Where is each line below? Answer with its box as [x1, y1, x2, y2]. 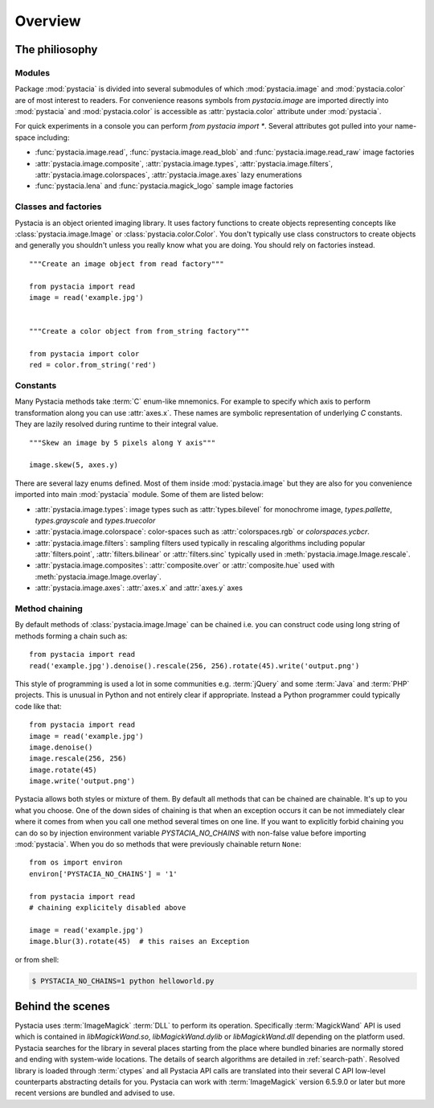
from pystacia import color [29, 349, 140, 358]
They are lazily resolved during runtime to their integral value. [14, 419, 219, 429]
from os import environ [29, 858, 123, 868]
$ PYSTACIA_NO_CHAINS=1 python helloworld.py [31, 976, 215, 985]
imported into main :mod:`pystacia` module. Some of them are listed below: [14, 490, 264, 499]
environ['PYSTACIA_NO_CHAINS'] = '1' [29, 869, 178, 878]
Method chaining [14, 603, 84, 614]
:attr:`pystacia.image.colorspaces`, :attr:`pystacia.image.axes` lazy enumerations [35, 170, 302, 180]
